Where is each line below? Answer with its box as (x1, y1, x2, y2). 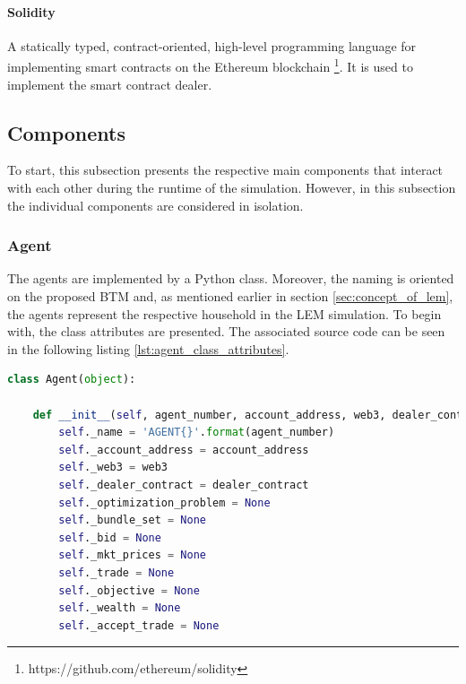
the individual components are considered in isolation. (7, 195, 304, 214)
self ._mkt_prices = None (58, 549, 206, 562)
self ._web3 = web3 (58, 461, 168, 474)
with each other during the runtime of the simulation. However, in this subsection (7, 178, 456, 197)
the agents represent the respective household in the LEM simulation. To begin (7, 304, 442, 323)
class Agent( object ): (7, 373, 136, 386)
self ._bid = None (58, 531, 161, 544)
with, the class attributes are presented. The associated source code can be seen (7, 322, 445, 341)
